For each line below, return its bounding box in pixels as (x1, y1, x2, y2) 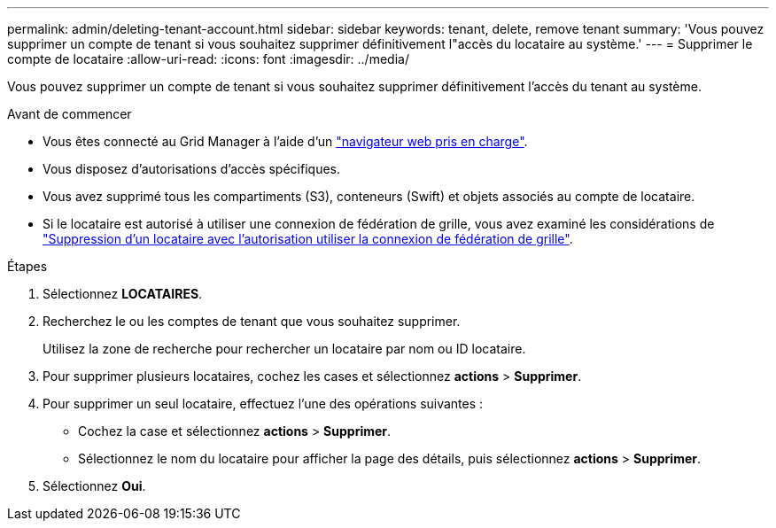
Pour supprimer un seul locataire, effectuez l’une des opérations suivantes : (43, 396, 484, 411)
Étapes (7, 259, 48, 274)
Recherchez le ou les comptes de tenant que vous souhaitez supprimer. (43, 314, 461, 329)
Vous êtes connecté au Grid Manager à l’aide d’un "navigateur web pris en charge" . (43, 134, 528, 149)
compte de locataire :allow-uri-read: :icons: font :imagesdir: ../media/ (7, 51, 409, 66)
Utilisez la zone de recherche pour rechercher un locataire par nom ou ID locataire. (43, 341, 526, 356)
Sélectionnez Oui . (43, 478, 146, 493)
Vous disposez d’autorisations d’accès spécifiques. (43, 161, 340, 176)
